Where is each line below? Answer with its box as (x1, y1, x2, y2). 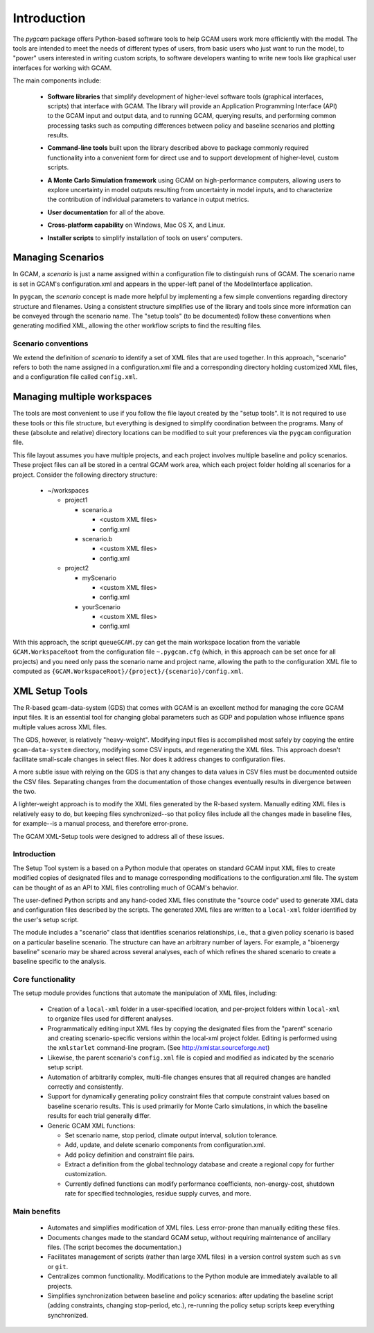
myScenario (82, 573, 117, 582)
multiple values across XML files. (12, 722, 107, 731)
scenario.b (82, 534, 113, 543)
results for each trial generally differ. (47, 1112, 152, 1120)
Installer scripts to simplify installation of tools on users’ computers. (47, 233, 242, 242)
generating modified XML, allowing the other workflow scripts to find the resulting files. (12, 321, 262, 330)
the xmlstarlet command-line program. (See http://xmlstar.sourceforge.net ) (47, 1044, 270, 1052)
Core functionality (12, 975, 75, 985)
